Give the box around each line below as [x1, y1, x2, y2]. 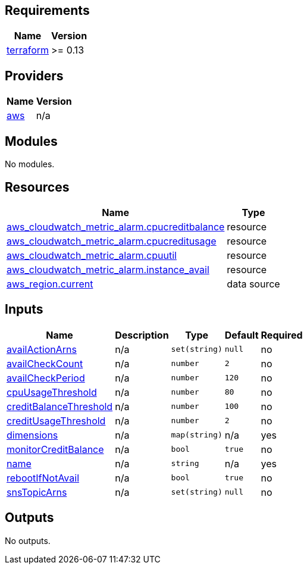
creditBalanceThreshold [7, 400, 113, 412]
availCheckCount [7, 357, 83, 370]
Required [261, 329, 303, 341]
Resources [5, 179, 70, 195]
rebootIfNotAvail [7, 471, 80, 484]
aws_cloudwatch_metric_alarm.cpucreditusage [7, 235, 217, 247]
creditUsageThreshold [7, 414, 106, 427]
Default [224, 329, 259, 341]
